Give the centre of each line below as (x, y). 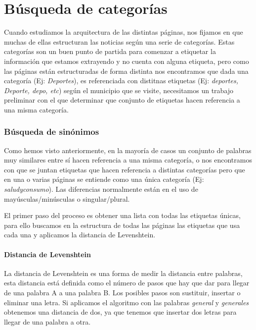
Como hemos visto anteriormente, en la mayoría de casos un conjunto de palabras (128, 150)
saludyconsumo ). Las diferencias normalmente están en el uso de (101, 189)
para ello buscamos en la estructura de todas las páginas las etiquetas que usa (122, 225)
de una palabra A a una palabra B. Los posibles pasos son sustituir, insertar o (122, 293)
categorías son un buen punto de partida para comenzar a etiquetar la (110, 51)
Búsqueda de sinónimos (52, 132)
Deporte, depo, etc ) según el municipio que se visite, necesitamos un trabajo (119, 90)
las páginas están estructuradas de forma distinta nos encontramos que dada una (126, 71)
